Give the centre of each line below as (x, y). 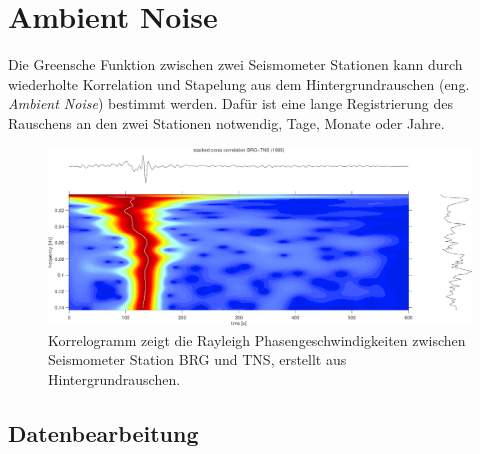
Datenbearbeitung (103, 432)
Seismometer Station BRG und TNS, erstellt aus (197, 359)
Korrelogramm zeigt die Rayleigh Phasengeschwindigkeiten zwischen (257, 339)
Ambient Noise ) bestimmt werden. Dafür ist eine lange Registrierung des (230, 103)
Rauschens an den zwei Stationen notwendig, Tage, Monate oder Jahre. (226, 122)
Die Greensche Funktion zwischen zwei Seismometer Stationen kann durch (235, 64)
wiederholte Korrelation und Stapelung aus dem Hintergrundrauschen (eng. (239, 83)
